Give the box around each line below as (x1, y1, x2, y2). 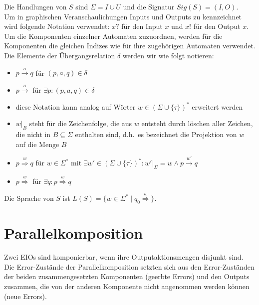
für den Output (193, 21, 241, 31)
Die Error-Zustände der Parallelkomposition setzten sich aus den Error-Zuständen (4, 261, 255, 272)
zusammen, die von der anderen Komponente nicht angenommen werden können (4, 281, 250, 291)
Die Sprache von (4, 193, 54, 203)
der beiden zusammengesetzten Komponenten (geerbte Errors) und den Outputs (4, 271, 250, 282)
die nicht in (15, 129, 51, 140)
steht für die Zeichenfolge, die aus (29, 118, 132, 129)
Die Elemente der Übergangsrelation (4, 50, 115, 60)
